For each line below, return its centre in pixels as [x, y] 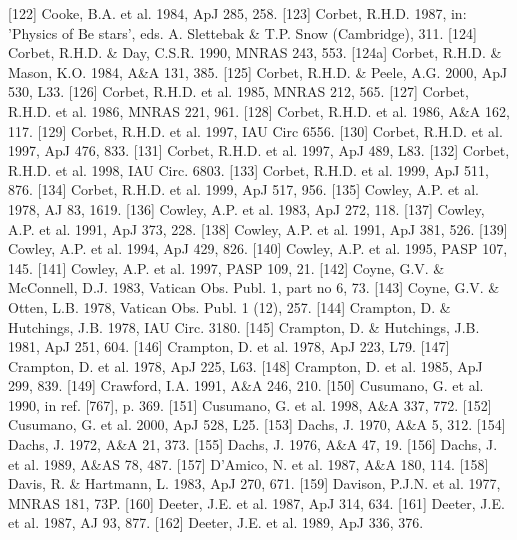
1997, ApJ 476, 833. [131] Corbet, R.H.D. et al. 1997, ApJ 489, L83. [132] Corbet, [259, 150]
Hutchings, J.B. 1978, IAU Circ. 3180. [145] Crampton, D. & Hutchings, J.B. [244, 326]
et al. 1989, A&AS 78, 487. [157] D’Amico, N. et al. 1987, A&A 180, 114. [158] [248, 463]
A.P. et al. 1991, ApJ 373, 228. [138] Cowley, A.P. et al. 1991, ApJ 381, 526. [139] [258, 228]
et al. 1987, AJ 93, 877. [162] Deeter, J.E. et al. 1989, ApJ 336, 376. [216, 522]
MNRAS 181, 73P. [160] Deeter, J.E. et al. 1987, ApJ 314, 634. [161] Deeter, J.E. [256, 502]
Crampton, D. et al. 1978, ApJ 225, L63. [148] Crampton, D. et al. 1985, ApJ [245, 365]
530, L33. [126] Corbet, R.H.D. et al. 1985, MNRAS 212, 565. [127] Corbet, [238, 91]
